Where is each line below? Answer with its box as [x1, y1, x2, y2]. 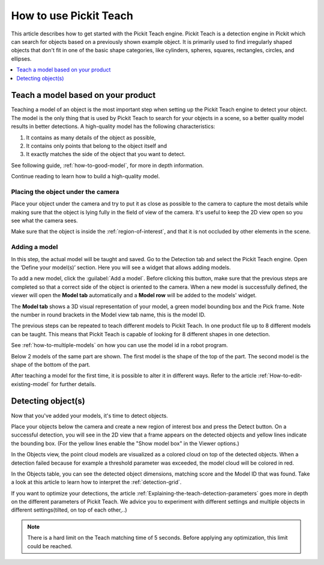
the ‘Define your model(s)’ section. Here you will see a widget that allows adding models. [11, 264, 231, 271]
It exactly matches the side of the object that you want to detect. [26, 151, 186, 158]
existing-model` [11, 380, 50, 387]
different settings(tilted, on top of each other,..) [11, 506, 127, 513]
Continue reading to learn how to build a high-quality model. [11, 173, 160, 180]
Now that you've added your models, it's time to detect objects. [11, 412, 168, 419]
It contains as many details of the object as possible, [26, 134, 156, 141]
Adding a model [11, 243, 58, 252]
